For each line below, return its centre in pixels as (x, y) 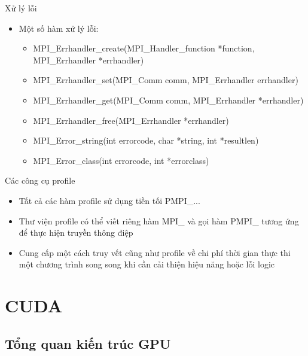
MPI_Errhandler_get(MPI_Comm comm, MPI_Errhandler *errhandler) (168, 100)
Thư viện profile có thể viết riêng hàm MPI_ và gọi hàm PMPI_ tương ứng (159, 220)
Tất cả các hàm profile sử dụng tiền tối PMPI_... (109, 200)
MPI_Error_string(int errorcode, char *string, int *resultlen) (146, 140)
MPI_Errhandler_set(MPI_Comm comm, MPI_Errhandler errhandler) (166, 80)
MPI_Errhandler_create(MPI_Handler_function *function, (144, 48)
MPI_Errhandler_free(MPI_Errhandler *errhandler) (131, 120)
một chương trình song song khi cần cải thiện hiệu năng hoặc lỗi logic (147, 264)
